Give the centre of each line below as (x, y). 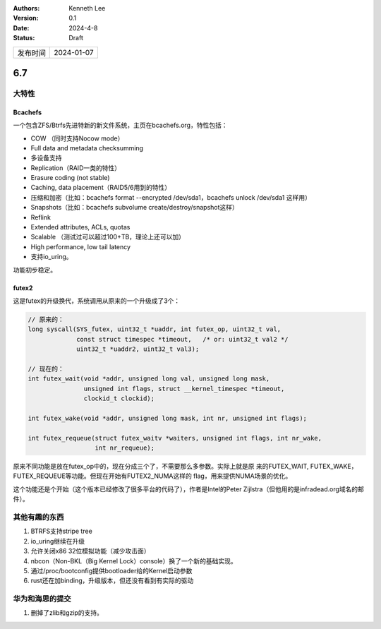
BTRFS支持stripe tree (62, 531)
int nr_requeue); (125, 448)
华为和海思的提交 (42, 599)
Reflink (41, 217)
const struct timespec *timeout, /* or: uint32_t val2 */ (182, 339)
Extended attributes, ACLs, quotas (80, 227)
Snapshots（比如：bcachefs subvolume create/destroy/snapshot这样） (135, 208)
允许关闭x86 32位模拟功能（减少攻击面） (91, 551)
